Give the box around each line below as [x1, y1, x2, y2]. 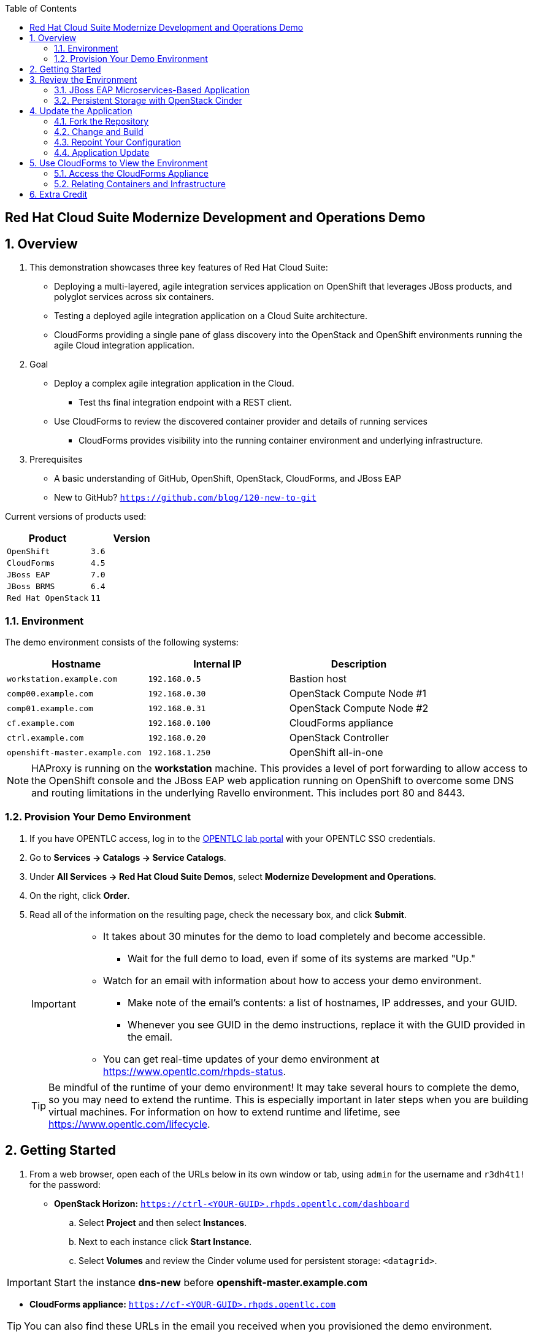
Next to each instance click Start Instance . [79, 1236, 252, 1247]
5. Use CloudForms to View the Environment [29, 158, 208, 168]
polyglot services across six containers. [54, 291, 214, 302]
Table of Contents [5, 3, 77, 13]
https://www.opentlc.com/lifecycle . [48, 1117, 210, 1130]
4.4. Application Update [54, 147, 150, 158]
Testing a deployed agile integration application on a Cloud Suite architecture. [54, 310, 368, 322]
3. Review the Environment [29, 74, 137, 85]
